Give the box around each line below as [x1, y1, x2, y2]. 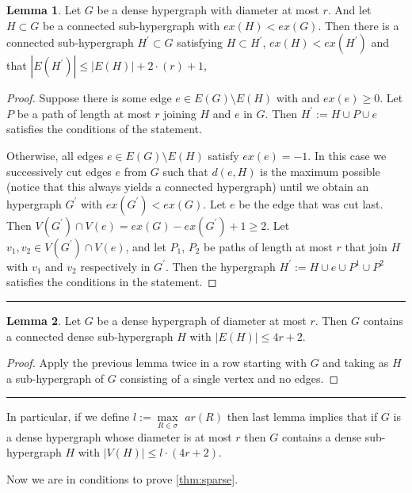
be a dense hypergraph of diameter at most [97, 311, 307, 328]
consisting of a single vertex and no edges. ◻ [120, 369, 339, 386]
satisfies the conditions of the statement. [6, 120, 202, 137]
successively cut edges [6, 162, 112, 179]
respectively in [80, 258, 151, 274]
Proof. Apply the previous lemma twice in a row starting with [6, 354, 307, 371]
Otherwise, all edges [6, 147, 104, 163]
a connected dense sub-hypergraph [6, 327, 174, 344]
